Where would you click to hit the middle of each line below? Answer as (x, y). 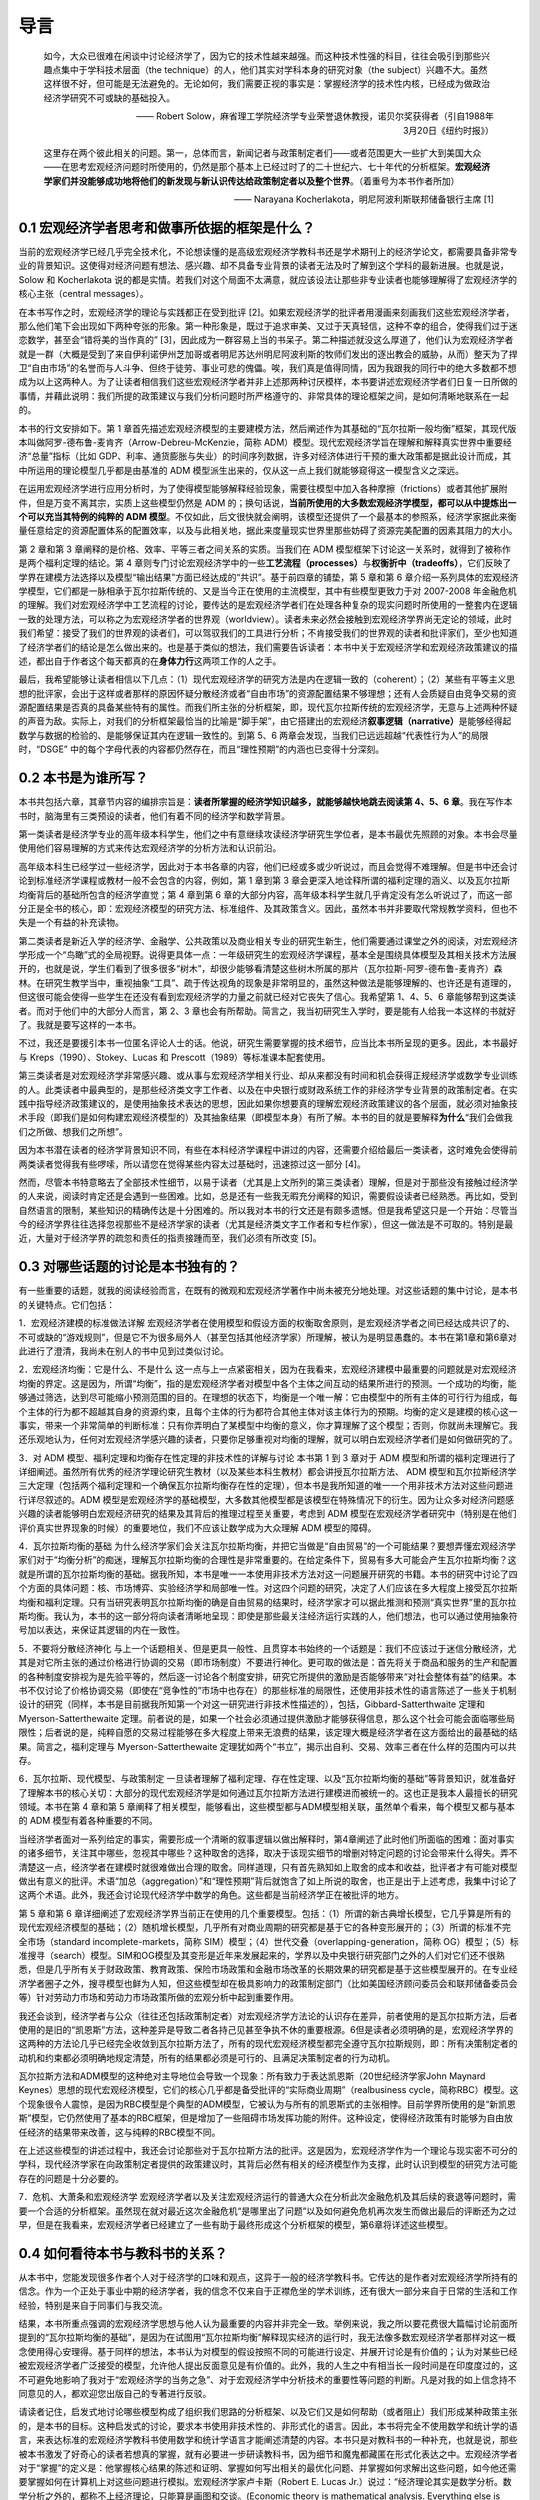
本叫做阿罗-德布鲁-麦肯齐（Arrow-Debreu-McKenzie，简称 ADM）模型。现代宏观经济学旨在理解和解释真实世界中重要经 (265, 442)
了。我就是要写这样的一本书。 (80, 1025)
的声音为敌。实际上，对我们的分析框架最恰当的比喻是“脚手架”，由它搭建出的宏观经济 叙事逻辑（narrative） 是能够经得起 (265, 721)
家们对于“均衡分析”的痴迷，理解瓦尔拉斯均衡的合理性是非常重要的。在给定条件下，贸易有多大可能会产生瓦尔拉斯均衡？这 (267, 1560)
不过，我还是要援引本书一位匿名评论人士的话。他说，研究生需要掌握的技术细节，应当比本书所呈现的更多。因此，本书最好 (268, 1043)
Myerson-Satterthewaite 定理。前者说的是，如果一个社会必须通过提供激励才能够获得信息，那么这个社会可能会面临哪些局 (266, 1718)
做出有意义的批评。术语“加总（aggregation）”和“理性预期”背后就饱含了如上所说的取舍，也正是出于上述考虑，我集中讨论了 (267, 1881)
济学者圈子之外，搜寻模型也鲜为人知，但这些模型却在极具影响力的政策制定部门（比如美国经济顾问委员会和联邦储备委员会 (268, 1983)
